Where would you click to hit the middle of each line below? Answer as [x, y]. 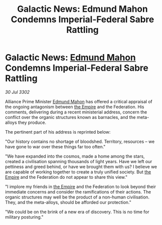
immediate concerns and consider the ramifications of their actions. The [78, 192]
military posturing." [24, 217]
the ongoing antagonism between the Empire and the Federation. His [75, 107]
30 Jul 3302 [17, 92]
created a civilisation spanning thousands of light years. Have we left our [79, 161]
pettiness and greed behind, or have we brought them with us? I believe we [81, 167]
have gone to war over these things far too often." [55, 146]
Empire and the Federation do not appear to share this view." [66, 177]
